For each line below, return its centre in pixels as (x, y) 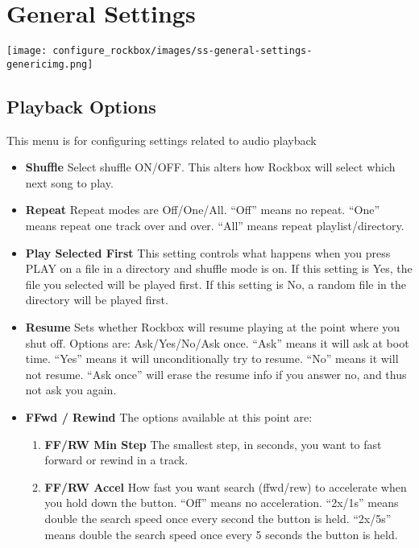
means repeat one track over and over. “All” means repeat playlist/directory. (215, 226)
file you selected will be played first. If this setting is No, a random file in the (216, 284)
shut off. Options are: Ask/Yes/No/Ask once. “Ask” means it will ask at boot (217, 342)
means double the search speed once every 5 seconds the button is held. (221, 534)
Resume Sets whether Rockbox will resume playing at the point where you (213, 326)
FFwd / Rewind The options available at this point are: (169, 416)
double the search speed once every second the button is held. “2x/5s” (218, 518)
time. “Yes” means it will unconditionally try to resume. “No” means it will (212, 358)
